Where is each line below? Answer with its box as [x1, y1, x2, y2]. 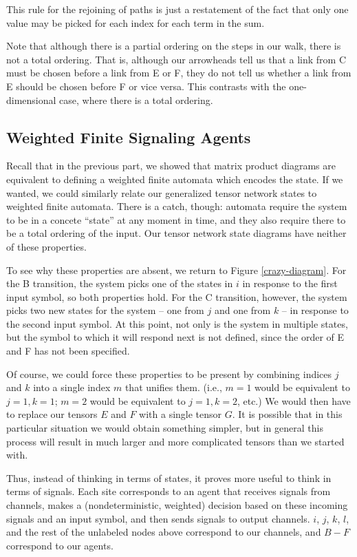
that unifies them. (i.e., [125, 380, 222, 395]
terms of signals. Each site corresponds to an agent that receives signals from [6, 484, 331, 498]
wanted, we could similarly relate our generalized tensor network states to [6, 185, 317, 200]
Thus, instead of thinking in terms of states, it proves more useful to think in [6, 470, 332, 485]
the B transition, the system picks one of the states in [6, 276, 233, 291]
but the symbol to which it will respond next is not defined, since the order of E [6, 330, 345, 344]
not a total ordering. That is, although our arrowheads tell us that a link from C [6, 52, 347, 66]
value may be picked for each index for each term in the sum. [6, 15, 265, 30]
